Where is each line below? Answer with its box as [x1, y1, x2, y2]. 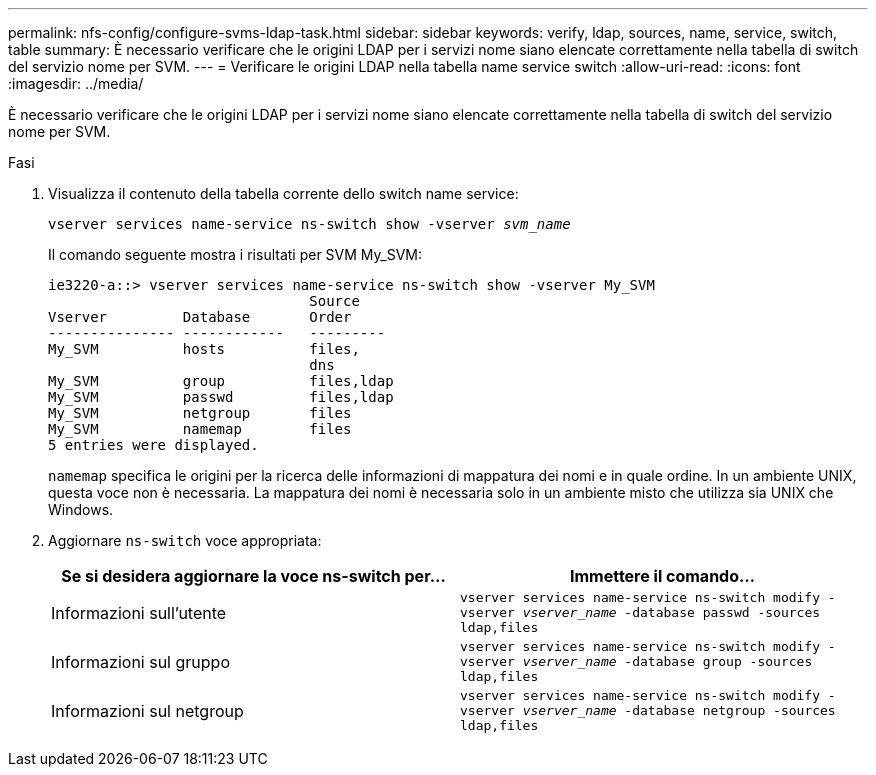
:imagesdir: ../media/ [8, 75, 144, 92]
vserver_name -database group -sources [522, 654, 813, 669]
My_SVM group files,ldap [48, 373, 394, 389]
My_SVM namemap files [48, 421, 352, 437]
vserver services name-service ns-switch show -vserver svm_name [48, 216, 571, 232]
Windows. [48, 501, 114, 518]
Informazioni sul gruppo [51, 651, 230, 672]
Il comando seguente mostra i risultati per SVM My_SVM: [48, 246, 423, 263]
